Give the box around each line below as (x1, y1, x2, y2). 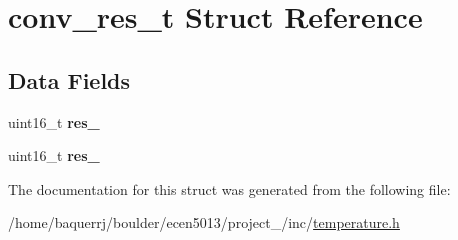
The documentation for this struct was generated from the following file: (8, 178, 451, 199)
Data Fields (8, 64, 131, 95)
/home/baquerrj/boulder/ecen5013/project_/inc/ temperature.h (8, 212, 400, 233)
